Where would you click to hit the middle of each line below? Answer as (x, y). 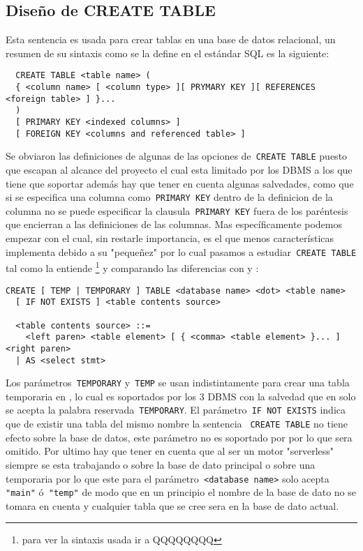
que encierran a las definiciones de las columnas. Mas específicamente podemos (174, 224)
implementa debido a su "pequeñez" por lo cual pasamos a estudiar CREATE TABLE (181, 251)
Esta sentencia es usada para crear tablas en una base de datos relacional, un (171, 39)
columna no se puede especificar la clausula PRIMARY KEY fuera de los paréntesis (177, 210)
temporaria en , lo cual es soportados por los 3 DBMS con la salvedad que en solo (181, 396)
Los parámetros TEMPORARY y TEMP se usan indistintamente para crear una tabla (178, 383)
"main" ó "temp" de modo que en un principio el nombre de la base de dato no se (181, 492)
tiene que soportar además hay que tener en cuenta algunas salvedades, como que (180, 183)
